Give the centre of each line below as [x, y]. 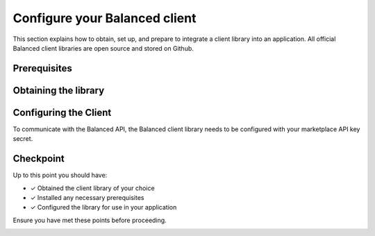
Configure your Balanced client [105, 18]
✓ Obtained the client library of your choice [93, 188]
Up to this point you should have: [60, 175]
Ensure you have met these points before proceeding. [90, 220]
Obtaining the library [59, 90]
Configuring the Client [62, 112]
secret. [23, 139]
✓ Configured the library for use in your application [103, 208]
